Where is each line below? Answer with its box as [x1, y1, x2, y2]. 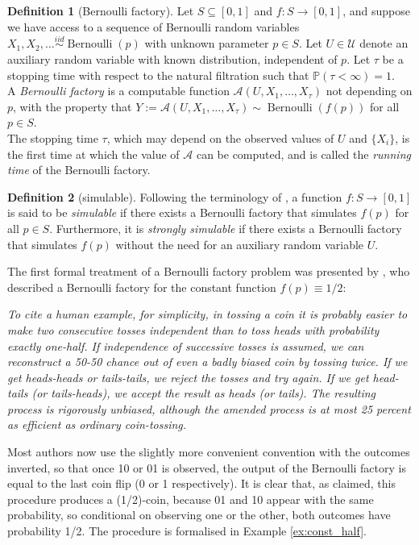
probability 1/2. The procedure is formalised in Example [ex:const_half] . [7, 522, 367, 539]
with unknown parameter [144, 35, 269, 52]
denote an [359, 35, 409, 52]
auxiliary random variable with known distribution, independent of [7, 51, 338, 67]
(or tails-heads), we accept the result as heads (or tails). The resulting [31, 385, 375, 401]
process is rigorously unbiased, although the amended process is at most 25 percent [7, 400, 411, 417]
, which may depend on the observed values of [106, 129, 334, 146]
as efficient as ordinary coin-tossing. [7, 416, 187, 433]
